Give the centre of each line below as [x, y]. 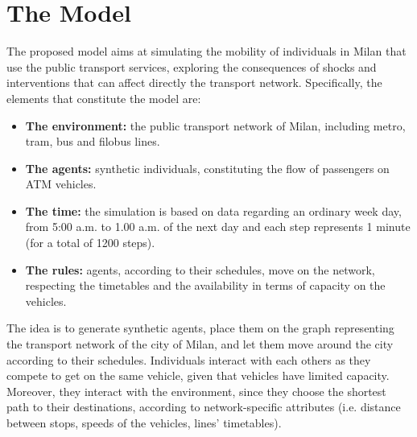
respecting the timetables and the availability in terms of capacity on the [205, 285]
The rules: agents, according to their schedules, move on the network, [200, 269]
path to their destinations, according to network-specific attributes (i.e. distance [204, 407]
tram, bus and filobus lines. [93, 141]
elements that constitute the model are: [104, 98]
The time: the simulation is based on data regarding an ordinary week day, [213, 210]
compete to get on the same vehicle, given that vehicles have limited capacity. [198, 375]
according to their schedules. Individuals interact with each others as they [189, 359]
